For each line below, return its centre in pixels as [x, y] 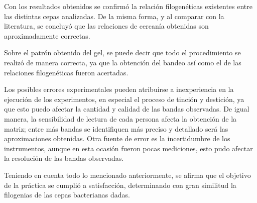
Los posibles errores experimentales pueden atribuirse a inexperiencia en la [119, 89]
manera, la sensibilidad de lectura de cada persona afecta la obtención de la [120, 118]
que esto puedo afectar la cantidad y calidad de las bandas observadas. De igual [127, 109]
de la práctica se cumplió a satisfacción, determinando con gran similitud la [120, 185]
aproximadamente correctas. [47, 35]
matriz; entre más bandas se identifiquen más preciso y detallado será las [116, 128]
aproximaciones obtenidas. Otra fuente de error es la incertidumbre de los [117, 138]
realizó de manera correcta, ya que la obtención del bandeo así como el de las [123, 62]
